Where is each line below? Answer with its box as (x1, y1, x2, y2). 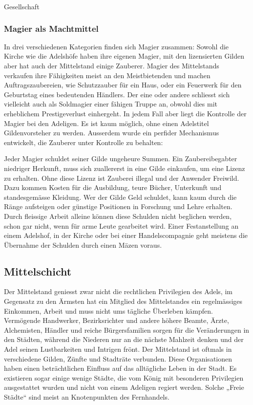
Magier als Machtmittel (4, 22, 99, 34)
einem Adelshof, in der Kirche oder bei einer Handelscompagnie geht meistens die (4, 230, 248, 240)
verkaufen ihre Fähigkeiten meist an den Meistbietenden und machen (4, 70, 211, 80)
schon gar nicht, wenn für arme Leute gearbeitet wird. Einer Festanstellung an (4, 220, 239, 231)
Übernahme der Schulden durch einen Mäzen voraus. (4, 239, 162, 250)
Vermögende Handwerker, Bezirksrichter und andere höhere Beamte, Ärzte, (4, 315, 229, 325)
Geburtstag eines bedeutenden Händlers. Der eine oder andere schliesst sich (4, 89, 230, 99)
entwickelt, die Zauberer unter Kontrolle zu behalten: (4, 137, 163, 147)
